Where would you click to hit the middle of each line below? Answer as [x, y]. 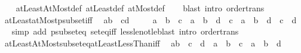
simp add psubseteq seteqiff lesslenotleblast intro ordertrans [125, 31]
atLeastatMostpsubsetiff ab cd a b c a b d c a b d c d [150, 19]
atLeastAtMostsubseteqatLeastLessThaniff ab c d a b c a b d [143, 43]
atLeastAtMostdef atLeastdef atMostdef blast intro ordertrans [140, 8]
